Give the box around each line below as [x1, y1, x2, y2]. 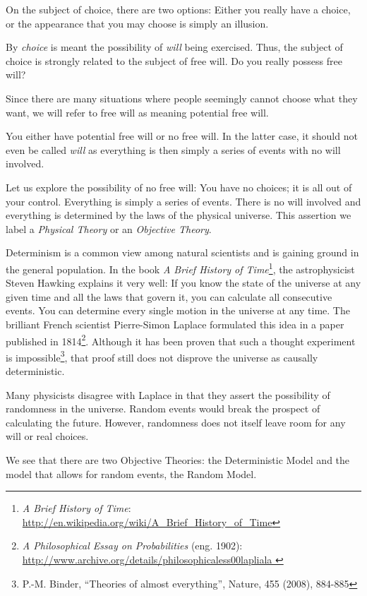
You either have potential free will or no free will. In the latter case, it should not [6, 129, 358, 143]
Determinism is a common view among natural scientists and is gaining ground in [6, 245, 359, 260]
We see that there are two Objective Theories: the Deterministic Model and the [6, 453, 350, 467]
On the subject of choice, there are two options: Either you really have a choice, [6, 2, 351, 16]
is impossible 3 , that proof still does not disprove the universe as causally [6, 347, 318, 364]
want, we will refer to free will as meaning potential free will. [6, 105, 269, 119]
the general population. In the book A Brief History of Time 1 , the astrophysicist [6, 259, 355, 276]
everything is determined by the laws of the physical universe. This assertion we [6, 208, 351, 222]
